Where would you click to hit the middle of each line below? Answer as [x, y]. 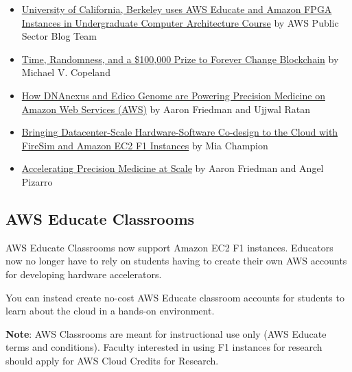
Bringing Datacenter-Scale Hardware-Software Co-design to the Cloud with [180, 132]
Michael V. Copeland [66, 72]
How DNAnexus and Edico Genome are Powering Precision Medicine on [173, 95]
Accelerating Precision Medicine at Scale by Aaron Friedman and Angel [173, 168]
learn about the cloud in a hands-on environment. [110, 311]
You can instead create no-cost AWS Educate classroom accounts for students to [175, 297]
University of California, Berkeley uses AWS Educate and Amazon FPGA [177, 9]
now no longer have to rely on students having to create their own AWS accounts [176, 261]
